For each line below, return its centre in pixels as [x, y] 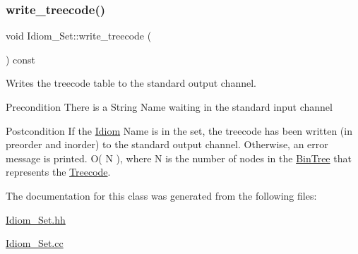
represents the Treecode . [58, 172]
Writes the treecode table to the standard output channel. [131, 83]
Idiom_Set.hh [36, 219]
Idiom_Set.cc [35, 243]
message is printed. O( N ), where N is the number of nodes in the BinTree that [179, 158]
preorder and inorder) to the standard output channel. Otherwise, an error [167, 144]
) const [21, 59]
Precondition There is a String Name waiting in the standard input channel [169, 107]
